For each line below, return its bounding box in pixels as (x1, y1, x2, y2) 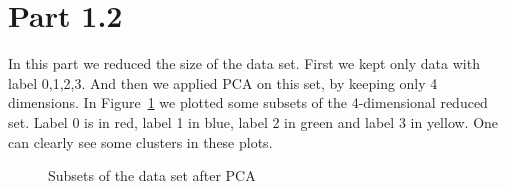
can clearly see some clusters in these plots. (8, 131, 273, 152)
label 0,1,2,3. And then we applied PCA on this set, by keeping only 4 (8, 72, 438, 93)
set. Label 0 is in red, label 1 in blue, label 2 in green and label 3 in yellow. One (8, 111, 499, 132)
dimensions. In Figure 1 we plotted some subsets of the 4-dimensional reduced (8, 92, 488, 113)
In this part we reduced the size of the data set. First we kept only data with (8, 53, 480, 74)
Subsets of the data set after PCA (48, 165, 256, 186)
